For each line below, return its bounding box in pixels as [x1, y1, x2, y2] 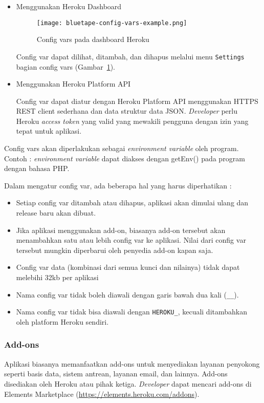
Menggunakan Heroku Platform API [16, 78, 131, 89]
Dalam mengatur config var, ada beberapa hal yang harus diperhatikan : [4, 180, 232, 190]
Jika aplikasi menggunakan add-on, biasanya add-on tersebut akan [16, 224, 226, 235]
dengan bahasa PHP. [4, 163, 70, 174]
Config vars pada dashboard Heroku [36, 34, 149, 45]
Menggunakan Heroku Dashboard [16, 1, 122, 11]
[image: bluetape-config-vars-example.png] [36, 19, 187, 27]
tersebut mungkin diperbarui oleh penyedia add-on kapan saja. [16, 244, 213, 255]
